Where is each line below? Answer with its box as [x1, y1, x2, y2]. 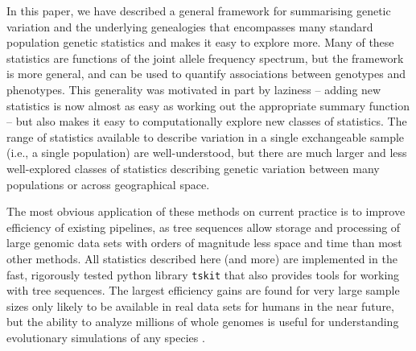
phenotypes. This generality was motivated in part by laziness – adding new [6, 81, 381, 97]
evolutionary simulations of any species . [6, 328, 205, 345]
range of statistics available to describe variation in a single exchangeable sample [6, 128, 405, 145]
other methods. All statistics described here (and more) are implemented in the [6, 250, 397, 266]
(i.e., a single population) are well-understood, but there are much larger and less [6, 144, 407, 161]
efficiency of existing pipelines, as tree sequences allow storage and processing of [6, 218, 401, 235]
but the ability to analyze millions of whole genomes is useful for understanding [6, 313, 399, 330]
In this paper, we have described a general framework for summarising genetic [6, 2, 391, 19]
